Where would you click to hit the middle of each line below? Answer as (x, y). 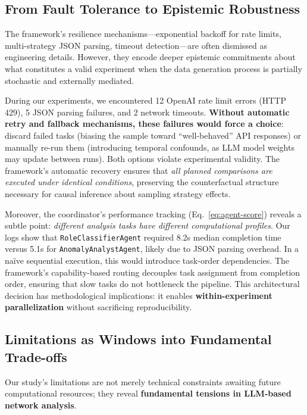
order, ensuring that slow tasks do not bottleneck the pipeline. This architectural (152, 284)
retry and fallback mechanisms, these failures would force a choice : (144, 124)
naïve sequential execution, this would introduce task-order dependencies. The (147, 260)
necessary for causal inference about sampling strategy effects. (118, 193)
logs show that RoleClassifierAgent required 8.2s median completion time (143, 237)
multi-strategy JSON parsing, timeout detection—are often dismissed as (136, 45)
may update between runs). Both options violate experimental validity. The (142, 159)
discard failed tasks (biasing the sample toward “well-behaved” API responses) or (153, 135)
